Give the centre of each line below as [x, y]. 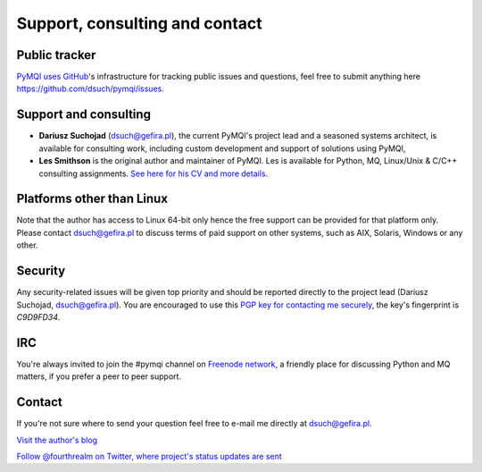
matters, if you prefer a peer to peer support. [99, 376]
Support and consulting [84, 115]
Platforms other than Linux [92, 199]
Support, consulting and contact [139, 23]
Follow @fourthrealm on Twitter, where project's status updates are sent [150, 456]
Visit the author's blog [57, 440]
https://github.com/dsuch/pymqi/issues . [90, 88]
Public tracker [56, 55]
